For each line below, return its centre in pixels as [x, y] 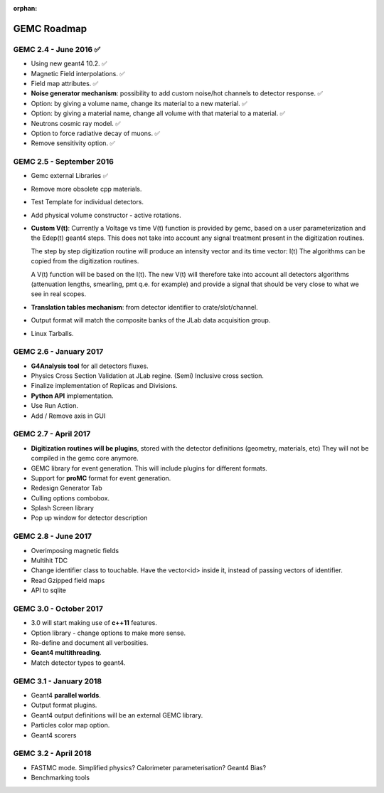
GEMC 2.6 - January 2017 [58, 352]
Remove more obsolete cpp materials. [86, 189]
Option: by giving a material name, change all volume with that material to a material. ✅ [158, 113]
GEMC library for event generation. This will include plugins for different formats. [149, 468]
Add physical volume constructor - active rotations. [106, 215]
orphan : [25, 8]
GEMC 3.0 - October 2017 [58, 609]
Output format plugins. [64, 705]
